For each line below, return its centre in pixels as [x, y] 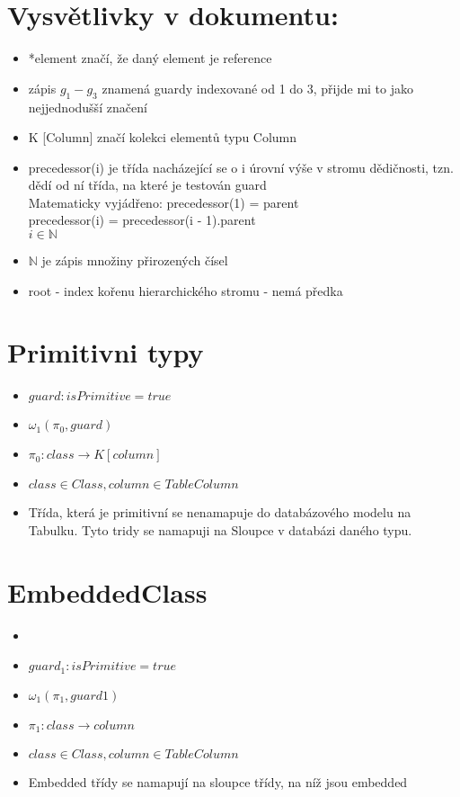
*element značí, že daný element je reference [150, 58]
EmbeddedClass [107, 591]
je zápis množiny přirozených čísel [135, 260]
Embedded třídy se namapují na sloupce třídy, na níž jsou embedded [218, 782]
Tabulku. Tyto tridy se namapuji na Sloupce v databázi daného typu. [220, 529]
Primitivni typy [106, 352]
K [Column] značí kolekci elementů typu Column [163, 137]
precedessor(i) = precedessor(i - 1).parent [142, 220]
